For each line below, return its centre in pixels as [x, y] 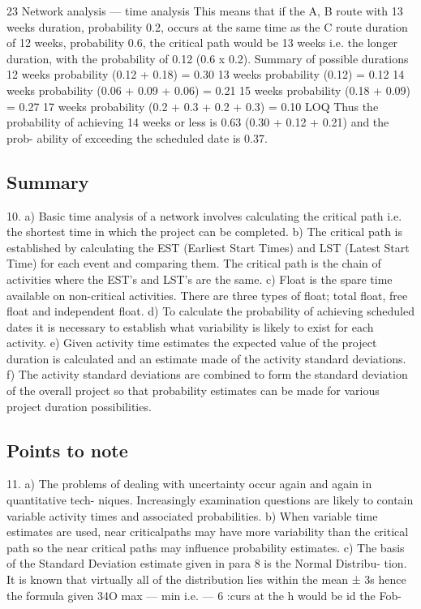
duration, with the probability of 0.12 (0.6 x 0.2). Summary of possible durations [208, 58]
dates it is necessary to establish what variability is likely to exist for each [190, 326]
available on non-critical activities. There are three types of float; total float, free [207, 295]
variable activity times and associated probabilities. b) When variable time [192, 515]
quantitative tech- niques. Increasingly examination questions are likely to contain [210, 500]
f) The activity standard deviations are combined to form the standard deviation [207, 374]
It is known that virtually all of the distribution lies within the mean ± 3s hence [206, 579]
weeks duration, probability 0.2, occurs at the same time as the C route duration [207, 26]
